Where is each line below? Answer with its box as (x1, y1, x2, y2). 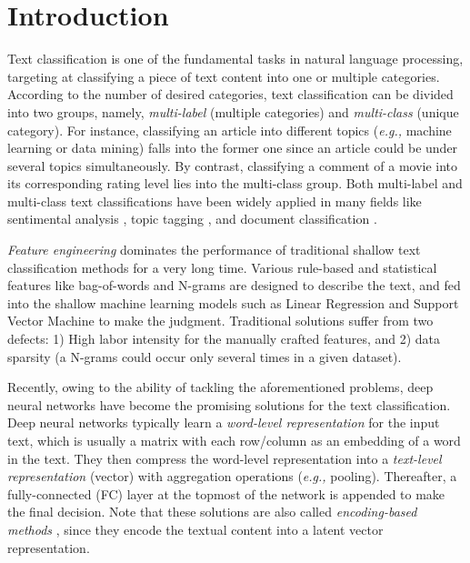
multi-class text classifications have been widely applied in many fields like (7, 191, 422, 210)
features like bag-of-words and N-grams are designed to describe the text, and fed (7, 276, 461, 295)
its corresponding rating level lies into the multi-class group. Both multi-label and (7, 174, 463, 193)
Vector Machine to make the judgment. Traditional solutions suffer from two (7, 311, 434, 330)
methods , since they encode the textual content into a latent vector (7, 519, 384, 538)
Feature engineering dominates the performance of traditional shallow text (7, 240, 421, 259)
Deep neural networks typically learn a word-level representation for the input (7, 413, 440, 432)
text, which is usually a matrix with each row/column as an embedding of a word (7, 431, 461, 449)
